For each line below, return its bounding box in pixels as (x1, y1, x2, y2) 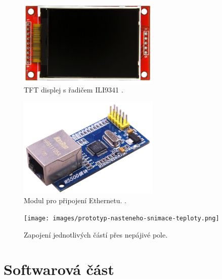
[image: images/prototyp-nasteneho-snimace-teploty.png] (24, 214, 219, 222)
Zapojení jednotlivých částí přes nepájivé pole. (24, 229, 168, 240)
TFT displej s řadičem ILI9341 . (24, 84, 123, 95)
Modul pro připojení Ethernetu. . (24, 195, 127, 206)
